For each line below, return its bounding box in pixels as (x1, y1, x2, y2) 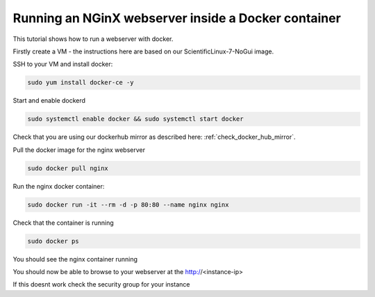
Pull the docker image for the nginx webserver (12, 146, 146, 154)
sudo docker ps (27, 237, 79, 245)
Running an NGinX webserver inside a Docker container (12, 10, 342, 26)
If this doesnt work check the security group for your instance (12, 280, 190, 289)
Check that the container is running (12, 219, 114, 227)
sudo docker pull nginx (27, 164, 109, 172)
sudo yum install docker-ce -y (27, 78, 135, 87)
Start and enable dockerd (12, 96, 86, 105)
